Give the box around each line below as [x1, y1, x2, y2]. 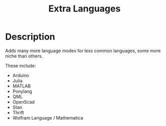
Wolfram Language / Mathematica [12, 114, 84, 120]
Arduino [12, 72, 29, 78]
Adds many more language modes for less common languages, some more [5, 47, 161, 53]
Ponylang [12, 88, 33, 94]
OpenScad [12, 98, 35, 105]
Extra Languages [48, 3, 121, 14]
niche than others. [5, 53, 43, 59]
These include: [5, 62, 36, 68]
